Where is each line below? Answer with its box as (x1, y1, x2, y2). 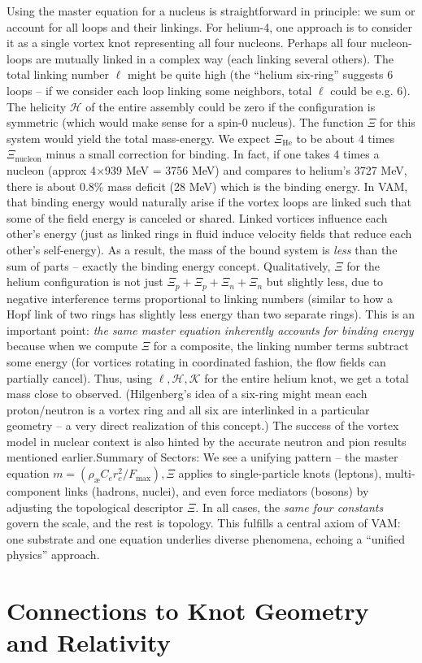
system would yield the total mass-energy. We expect (7, 129, 271, 146)
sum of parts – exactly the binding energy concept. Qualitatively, (7, 257, 331, 274)
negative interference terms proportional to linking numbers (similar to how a (7, 289, 393, 306)
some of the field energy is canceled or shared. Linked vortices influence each (7, 209, 388, 226)
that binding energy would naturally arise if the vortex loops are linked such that (7, 193, 411, 210)
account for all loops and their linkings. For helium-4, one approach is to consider (7, 18, 412, 35)
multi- (385, 465, 415, 482)
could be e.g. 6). (330, 81, 411, 98)
